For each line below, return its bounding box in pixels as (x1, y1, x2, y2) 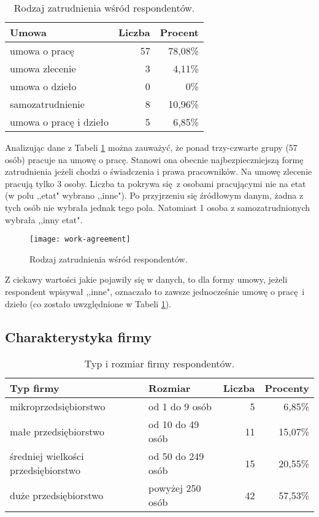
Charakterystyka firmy (5, 327, 152, 346)
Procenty (264, 381, 309, 396)
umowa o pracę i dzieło (10, 115, 109, 129)
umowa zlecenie (10, 61, 76, 75)
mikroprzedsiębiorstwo (10, 399, 106, 414)
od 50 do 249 (148, 449, 204, 464)
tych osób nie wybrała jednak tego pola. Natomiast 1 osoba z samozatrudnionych (5, 201, 310, 213)
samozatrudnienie (10, 97, 85, 111)
